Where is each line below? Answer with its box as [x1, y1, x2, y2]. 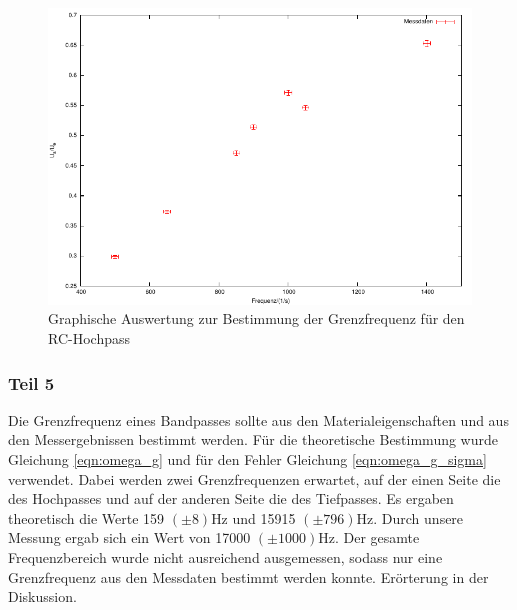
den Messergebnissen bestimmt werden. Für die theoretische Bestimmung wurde [8, 429, 498, 450]
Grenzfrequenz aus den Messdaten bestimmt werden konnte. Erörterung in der [8, 566, 489, 587]
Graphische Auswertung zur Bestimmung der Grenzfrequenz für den [48, 308, 465, 329]
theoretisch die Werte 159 [8, 507, 165, 528]
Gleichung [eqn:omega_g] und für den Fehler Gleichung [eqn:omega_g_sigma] [8, 448, 487, 469]
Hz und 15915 [211, 507, 296, 528]
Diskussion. [8, 586, 77, 607]
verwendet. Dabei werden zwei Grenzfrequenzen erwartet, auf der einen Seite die [8, 468, 501, 489]
